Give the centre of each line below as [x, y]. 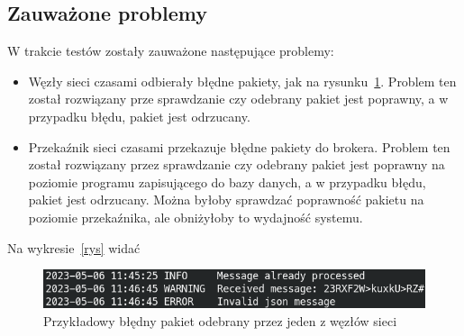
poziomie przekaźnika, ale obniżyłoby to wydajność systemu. [196, 217]
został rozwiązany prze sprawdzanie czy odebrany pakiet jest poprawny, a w [238, 99]
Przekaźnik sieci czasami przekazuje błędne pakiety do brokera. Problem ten [239, 146]
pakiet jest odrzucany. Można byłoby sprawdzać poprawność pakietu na [226, 200]
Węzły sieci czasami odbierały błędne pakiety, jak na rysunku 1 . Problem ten [242, 81]
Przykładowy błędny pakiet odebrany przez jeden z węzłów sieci [220, 321]
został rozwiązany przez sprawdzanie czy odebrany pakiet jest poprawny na [237, 164]
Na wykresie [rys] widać [74, 247]
